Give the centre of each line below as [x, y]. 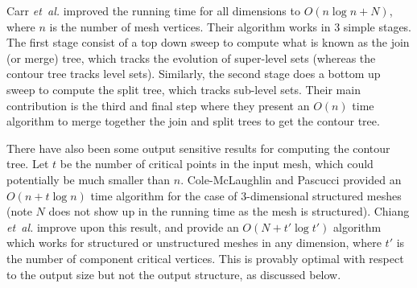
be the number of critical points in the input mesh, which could [217, 164]
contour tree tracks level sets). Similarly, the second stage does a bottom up [194, 74]
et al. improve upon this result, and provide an [123, 226]
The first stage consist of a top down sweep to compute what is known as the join [208, 42]
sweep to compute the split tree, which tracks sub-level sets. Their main [184, 89]
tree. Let [28, 164]
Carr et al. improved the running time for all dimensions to [153, 10]
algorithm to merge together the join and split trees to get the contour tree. [193, 121]
